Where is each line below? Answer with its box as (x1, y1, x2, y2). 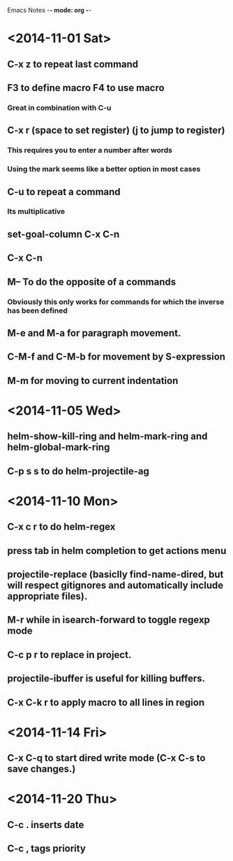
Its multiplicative (7, 206, 66, 216)
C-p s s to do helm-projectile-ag (7, 465, 150, 477)
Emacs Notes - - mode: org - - (7, 6, 92, 14)
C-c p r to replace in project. (7, 648, 132, 660)
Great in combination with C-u (7, 103, 112, 113)
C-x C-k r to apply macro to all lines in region (7, 696, 204, 709)
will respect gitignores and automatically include (7, 580, 224, 592)
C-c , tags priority (7, 843, 86, 855)
